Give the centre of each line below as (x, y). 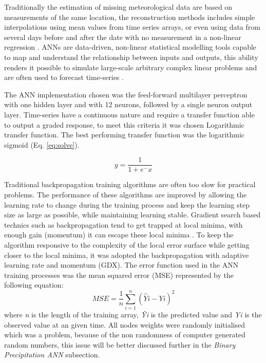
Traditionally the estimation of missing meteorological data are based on (118, 7)
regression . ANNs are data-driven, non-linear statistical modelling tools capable (130, 47)
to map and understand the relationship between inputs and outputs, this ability (131, 57)
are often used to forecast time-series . (64, 77)
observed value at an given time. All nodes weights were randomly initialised (125, 324)
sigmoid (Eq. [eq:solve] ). (42, 144)
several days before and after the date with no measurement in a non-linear (123, 37)
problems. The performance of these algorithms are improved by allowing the (126, 194)
